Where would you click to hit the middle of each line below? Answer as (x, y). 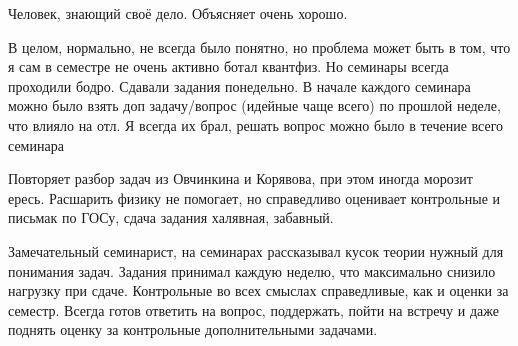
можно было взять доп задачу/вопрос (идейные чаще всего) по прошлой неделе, (254, 105)
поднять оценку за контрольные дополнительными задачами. (193, 329)
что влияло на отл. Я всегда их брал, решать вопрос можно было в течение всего (256, 124)
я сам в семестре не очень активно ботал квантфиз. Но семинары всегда (228, 66)
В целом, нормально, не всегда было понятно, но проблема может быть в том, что (259, 46)
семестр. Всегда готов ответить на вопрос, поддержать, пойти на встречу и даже (253, 309)
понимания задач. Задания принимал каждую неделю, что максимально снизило (252, 270)
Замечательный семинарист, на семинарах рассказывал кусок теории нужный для (256, 250)
